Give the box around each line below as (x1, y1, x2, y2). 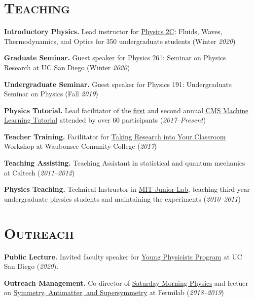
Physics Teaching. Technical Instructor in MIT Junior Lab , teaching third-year (4, 184, 250, 194)
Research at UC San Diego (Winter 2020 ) (4, 62, 130, 72)
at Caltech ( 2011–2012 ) (4, 167, 75, 177)
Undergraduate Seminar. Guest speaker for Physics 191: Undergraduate (4, 79, 232, 89)
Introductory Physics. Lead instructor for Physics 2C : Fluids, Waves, (4, 26, 222, 37)
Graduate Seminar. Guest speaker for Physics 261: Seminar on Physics (4, 52, 226, 63)
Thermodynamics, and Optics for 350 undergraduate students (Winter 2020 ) (4, 36, 236, 46)
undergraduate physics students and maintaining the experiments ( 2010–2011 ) (4, 193, 241, 204)
